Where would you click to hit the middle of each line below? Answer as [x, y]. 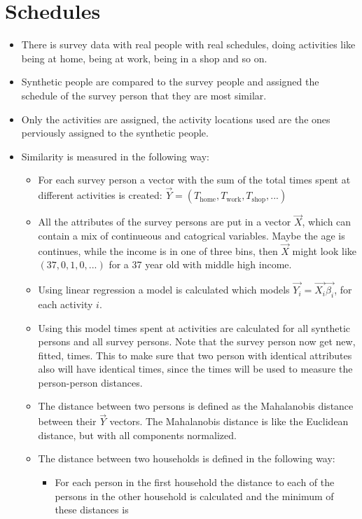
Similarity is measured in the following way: [115, 156]
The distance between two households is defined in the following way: [187, 458]
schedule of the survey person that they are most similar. [144, 95]
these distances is [92, 510]
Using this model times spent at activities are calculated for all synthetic [194, 327]
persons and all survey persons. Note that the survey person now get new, [197, 341]
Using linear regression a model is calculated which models [164, 290]
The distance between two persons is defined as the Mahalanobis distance [196, 406]
